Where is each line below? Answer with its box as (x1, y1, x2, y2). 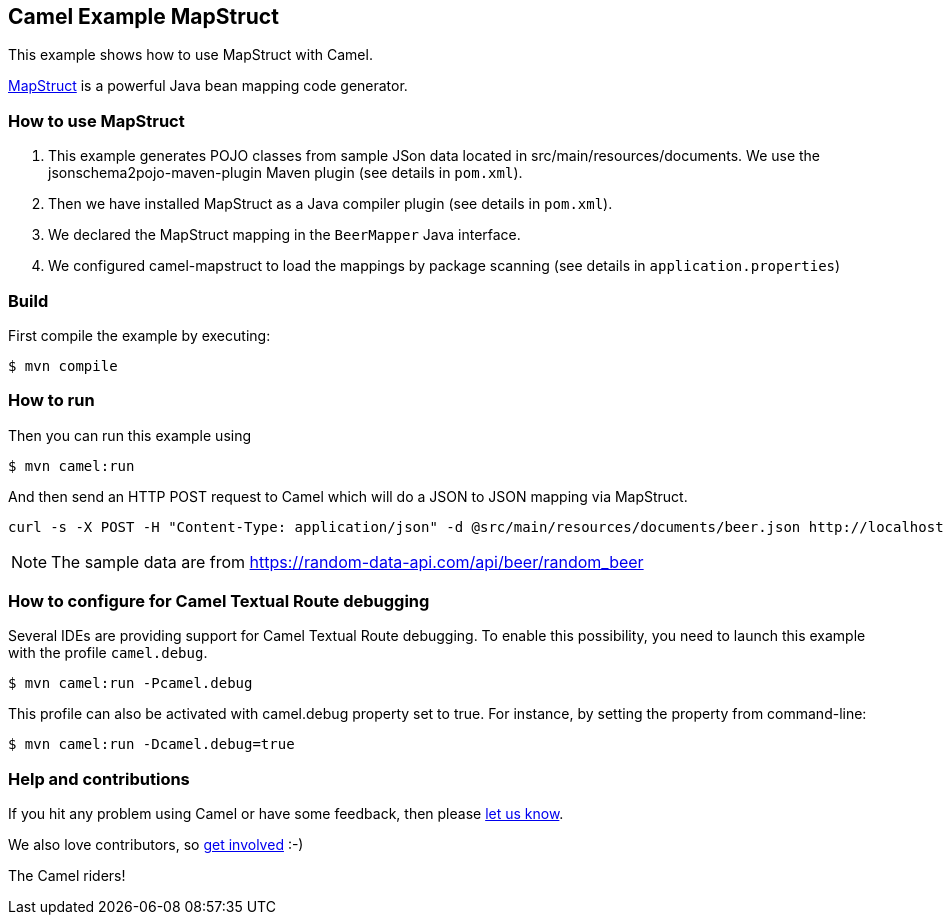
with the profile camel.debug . (8, 644, 208, 662)
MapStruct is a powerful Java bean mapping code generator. (8, 77, 408, 95)
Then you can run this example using (8, 426, 252, 444)
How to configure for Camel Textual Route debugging (8, 591, 430, 612)
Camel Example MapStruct (8, 4, 279, 29)
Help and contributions (8, 768, 190, 789)
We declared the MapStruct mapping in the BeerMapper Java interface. (48, 226, 521, 244)
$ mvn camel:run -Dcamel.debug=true (8, 736, 295, 753)
